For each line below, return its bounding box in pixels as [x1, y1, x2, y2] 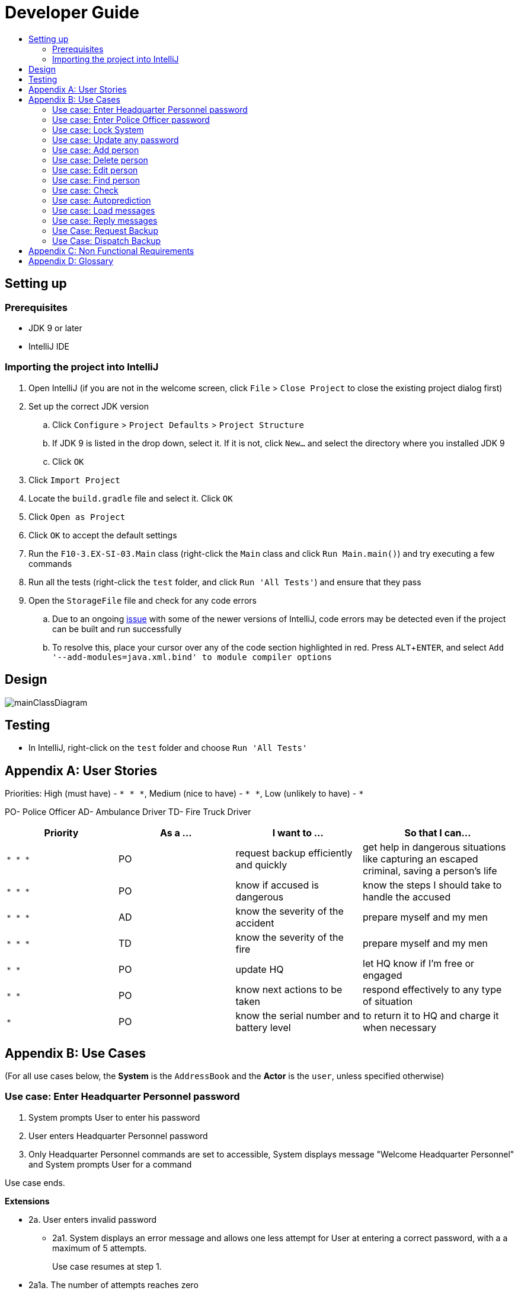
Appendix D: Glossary [28, 255, 114, 266]
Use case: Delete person [52, 154, 148, 165]
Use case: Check [52, 185, 119, 195]
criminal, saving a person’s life [363, 865, 497, 877]
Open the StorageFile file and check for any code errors [28, 595, 257, 605]
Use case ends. [5, 1177, 65, 1188]
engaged [363, 969, 402, 982]
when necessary [363, 1022, 437, 1034]
